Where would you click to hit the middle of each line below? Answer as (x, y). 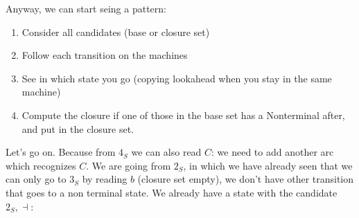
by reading (105, 179)
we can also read (166, 152)
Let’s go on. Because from (61, 152)
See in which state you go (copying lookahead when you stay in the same (177, 78)
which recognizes (41, 165)
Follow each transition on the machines (105, 55)
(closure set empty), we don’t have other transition (246, 179)
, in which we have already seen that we (268, 165)
